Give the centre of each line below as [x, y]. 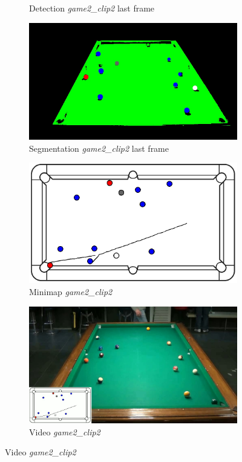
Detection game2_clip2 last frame [92, 8]
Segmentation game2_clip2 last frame [99, 148]
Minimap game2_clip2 [71, 292]
